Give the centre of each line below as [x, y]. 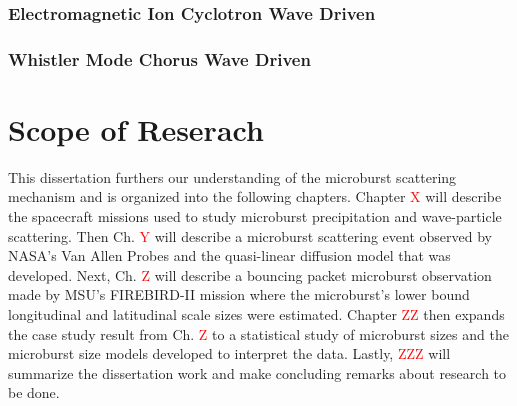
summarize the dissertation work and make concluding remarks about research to [257, 372]
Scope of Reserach [136, 128]
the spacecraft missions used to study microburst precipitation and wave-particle [255, 216]
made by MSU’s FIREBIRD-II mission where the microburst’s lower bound [239, 294]
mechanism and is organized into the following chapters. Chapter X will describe [255, 196]
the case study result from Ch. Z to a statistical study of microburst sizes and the [258, 333]
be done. [34, 392]
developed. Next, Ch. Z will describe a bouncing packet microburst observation [250, 274]
